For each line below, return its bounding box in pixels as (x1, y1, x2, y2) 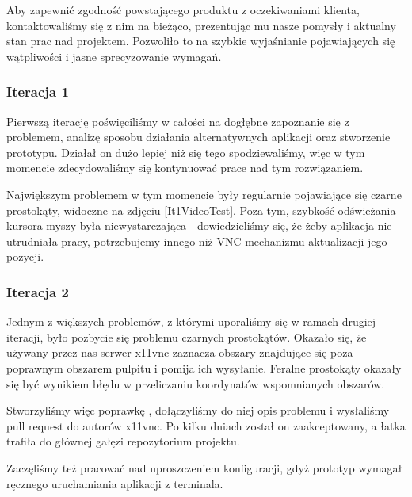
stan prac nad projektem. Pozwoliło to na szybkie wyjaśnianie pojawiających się (6, 32, 395, 49)
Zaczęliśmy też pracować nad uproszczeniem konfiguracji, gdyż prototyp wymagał (6, 459, 402, 476)
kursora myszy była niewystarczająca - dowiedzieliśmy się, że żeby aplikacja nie (6, 217, 392, 234)
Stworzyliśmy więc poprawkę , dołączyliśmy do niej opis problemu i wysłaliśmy (6, 402, 390, 419)
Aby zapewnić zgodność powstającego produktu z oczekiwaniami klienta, (6, 2, 360, 17)
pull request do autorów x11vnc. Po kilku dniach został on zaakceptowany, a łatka (6, 417, 406, 434)
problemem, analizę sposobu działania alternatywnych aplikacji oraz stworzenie (6, 128, 391, 145)
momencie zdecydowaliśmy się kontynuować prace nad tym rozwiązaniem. (6, 159, 364, 176)
